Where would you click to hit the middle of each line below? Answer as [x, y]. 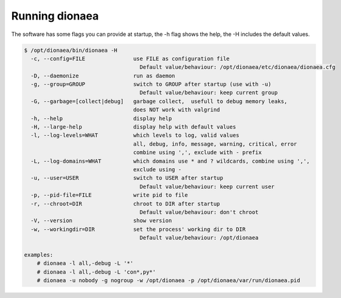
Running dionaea [55, 16]
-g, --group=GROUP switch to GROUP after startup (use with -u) [151, 84]
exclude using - [157, 170]
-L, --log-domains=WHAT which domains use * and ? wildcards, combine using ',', [170, 161]
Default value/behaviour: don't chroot [199, 212]
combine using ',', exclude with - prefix [197, 153]
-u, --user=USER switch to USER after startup [127, 178]
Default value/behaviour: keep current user [207, 186]
